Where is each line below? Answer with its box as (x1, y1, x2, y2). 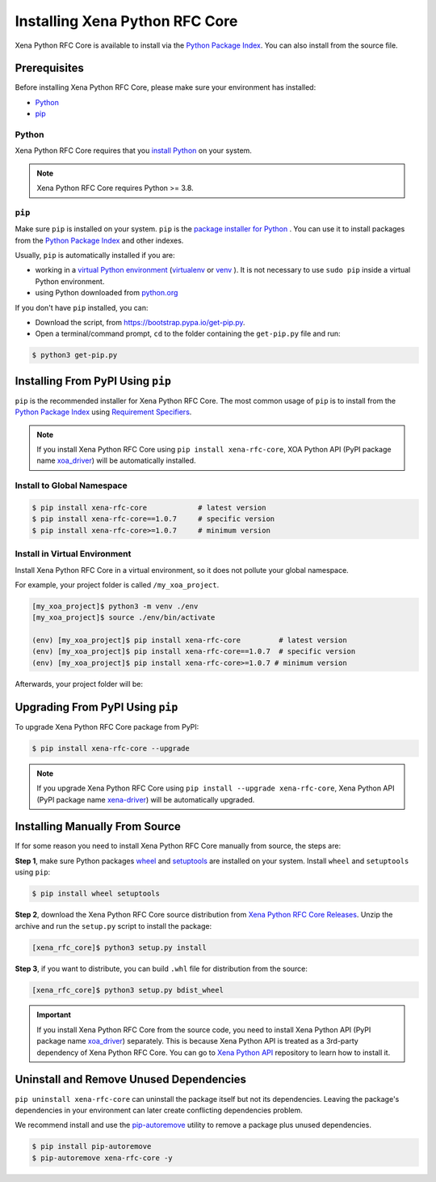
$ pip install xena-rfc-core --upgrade (31, 744, 190, 752)
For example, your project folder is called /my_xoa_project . (15, 579, 220, 590)
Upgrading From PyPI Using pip (15, 700, 178, 714)
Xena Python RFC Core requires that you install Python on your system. (15, 146, 252, 155)
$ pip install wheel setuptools (31, 889, 161, 898)
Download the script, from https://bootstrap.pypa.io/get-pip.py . (35, 318, 245, 328)
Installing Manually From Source (15, 820, 181, 833)
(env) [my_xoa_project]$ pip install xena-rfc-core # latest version (31, 636, 347, 645)
